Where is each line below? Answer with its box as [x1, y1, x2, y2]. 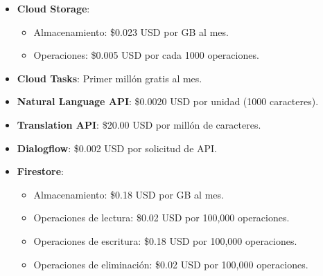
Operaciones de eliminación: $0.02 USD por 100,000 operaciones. [33, 257, 308, 271]
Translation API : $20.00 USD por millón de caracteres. [17, 117, 261, 131]
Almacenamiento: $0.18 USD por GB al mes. [33, 187, 224, 201]
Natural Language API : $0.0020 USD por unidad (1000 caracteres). [17, 94, 319, 109]
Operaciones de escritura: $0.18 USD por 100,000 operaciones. [33, 233, 297, 248]
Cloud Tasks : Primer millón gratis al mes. [17, 71, 202, 85]
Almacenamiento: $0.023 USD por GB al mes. [33, 24, 229, 39]
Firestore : [17, 164, 64, 178]
